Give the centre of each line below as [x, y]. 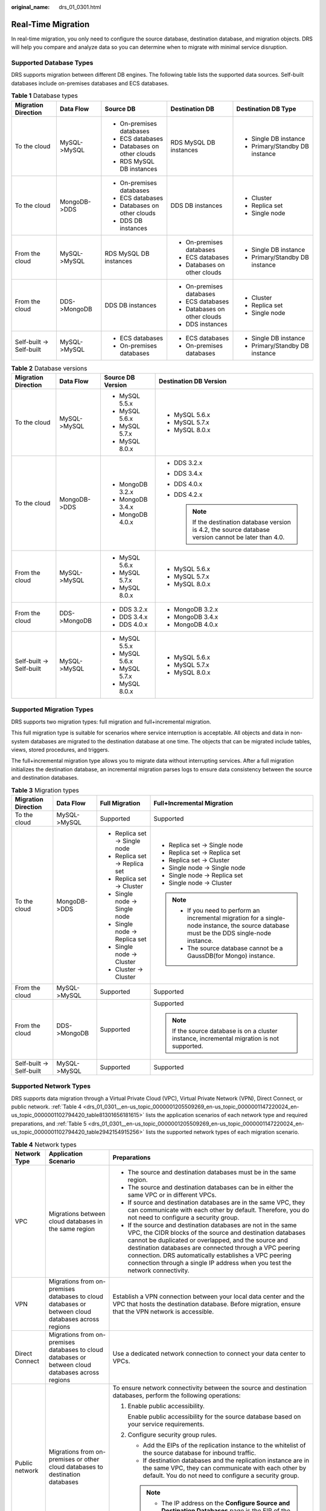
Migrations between [77, 1214]
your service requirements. [166, 1424]
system [20, 741]
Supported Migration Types [52, 710]
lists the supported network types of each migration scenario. [222, 1132]
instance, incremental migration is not [225, 1038]
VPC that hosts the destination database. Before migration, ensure [207, 1304]
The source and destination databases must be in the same [212, 1172]
